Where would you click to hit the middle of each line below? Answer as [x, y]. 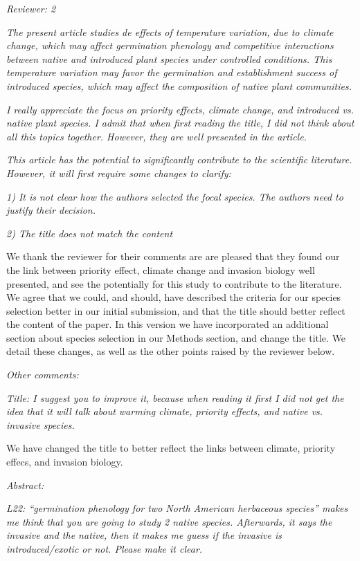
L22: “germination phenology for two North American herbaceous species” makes [177, 508]
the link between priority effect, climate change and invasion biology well [161, 269]
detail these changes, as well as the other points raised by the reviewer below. [171, 351]
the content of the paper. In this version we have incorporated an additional [168, 324]
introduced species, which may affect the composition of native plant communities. [179, 85]
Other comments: [43, 375]
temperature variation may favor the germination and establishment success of [172, 72]
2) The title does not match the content [90, 233]
